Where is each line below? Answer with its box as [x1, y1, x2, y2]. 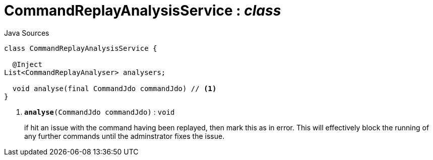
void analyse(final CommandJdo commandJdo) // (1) [12, 84, 217, 93]
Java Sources [4, 28, 49, 37]
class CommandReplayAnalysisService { [4, 44, 157, 52]
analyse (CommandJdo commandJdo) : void [24, 107, 175, 116]
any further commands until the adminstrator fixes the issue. [24, 131, 225, 140]
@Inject [12, 60, 42, 68]
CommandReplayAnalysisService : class [4, 2, 281, 19]
